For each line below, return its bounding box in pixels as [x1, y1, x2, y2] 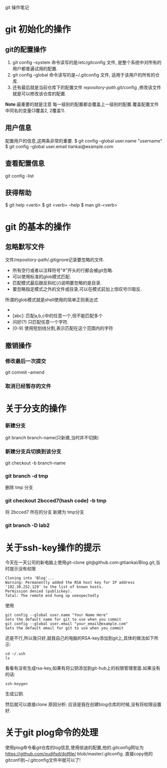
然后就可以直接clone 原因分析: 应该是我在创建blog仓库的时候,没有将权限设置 [5, 701, 162, 707]
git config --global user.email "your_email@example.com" [5, 621, 128, 626]
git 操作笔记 [5, 5, 29, 10]
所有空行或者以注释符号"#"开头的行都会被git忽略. [12, 267, 114, 274]
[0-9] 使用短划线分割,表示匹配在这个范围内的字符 [12, 325, 113, 331]
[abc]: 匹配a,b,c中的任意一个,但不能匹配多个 [12, 313, 103, 319]
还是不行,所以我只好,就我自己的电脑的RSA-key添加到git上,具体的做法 [5, 635, 146, 641]
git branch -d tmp [5, 472, 48, 479]
